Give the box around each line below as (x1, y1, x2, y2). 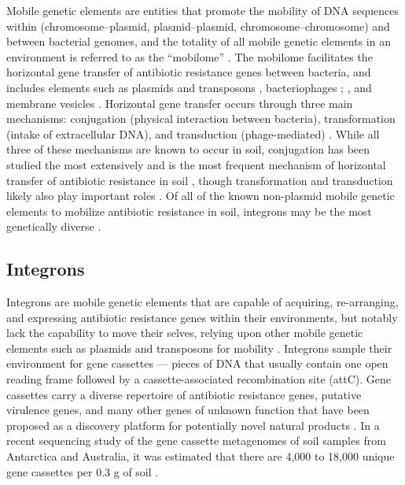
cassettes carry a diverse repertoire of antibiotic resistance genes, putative (6, 386, 362, 402)
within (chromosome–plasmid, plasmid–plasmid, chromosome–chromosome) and (6, 17, 390, 34)
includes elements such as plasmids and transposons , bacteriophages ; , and (6, 79, 372, 95)
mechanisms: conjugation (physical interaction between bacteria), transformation (6, 110, 396, 127)
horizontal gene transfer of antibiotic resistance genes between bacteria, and (6, 64, 371, 80)
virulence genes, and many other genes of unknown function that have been (6, 402, 370, 418)
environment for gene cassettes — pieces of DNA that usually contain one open (6, 355, 388, 372)
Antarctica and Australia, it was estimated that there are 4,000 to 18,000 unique (6, 448, 395, 465)
